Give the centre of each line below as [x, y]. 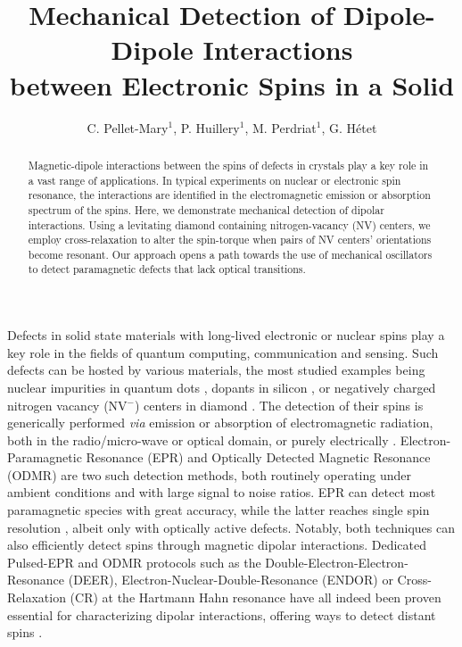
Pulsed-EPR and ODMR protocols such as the [134, 562]
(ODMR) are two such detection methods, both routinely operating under [210, 474]
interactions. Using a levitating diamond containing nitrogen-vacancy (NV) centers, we [229, 224]
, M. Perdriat [280, 127]
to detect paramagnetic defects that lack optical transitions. [167, 269]
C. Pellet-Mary [128, 127]
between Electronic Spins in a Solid [232, 84]
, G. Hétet [349, 127]
